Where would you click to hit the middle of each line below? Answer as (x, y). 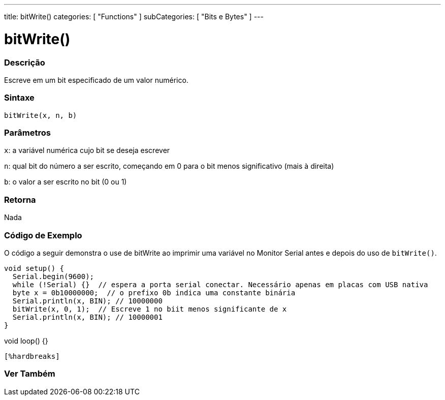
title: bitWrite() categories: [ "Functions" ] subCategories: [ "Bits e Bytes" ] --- (134, 17)
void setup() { (34, 268)
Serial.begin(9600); (53, 276)
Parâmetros (27, 133)
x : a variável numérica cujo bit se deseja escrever (87, 150)
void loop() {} (26, 341)
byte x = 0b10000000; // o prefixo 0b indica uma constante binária (154, 293)
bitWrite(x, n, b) (41, 115)
